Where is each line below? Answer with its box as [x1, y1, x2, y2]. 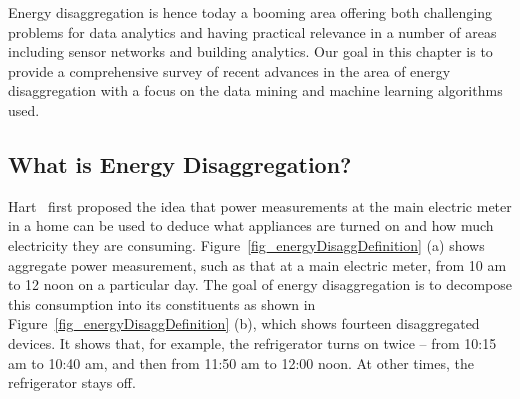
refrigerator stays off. [8, 372, 136, 393]
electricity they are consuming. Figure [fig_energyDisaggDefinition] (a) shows [8, 234, 485, 255]
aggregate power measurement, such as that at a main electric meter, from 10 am [8, 254, 507, 275]
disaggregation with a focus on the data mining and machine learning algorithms [8, 80, 503, 101]
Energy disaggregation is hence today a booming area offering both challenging [8, 2, 492, 22]
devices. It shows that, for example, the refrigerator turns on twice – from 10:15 [8, 332, 497, 353]
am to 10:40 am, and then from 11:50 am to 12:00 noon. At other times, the [8, 352, 475, 373]
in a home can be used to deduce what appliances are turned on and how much [8, 215, 494, 236]
